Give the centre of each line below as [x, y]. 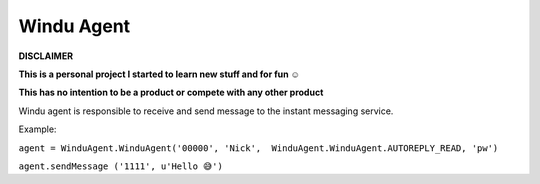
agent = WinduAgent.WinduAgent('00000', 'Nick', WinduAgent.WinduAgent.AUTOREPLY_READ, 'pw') [258, 148]
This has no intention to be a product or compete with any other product [171, 92]
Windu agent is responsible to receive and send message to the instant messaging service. [206, 111]
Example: [37, 129]
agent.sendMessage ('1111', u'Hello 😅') [121, 166]
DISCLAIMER [46, 56]
